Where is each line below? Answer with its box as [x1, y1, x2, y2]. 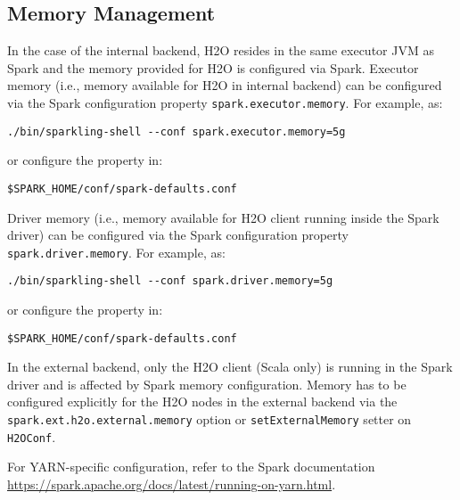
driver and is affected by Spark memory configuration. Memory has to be [7, 374, 407, 393]
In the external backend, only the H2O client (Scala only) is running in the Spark [7, 357, 453, 376]
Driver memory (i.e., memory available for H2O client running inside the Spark [7, 208, 439, 226]
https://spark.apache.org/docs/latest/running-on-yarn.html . [7, 474, 336, 493]
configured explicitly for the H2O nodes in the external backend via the [7, 392, 398, 411]
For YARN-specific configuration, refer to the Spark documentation [7, 457, 375, 476]
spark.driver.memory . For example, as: [7, 242, 226, 261]
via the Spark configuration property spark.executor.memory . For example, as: [7, 93, 443, 111]
